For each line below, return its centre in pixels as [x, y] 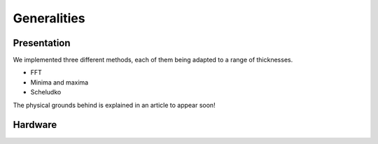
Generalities [49, 18]
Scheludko [46, 92]
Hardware [35, 125]
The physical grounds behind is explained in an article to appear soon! [114, 105]
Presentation [42, 43]
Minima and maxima [59, 82]
